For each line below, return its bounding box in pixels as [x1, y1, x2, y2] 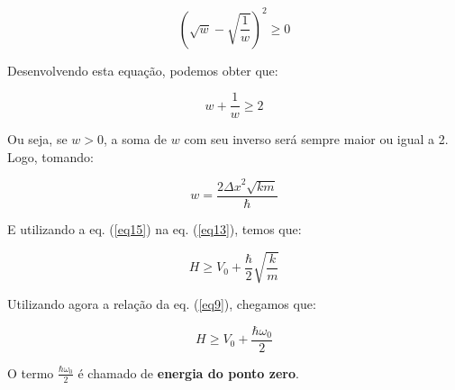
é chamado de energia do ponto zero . [77, 363, 299, 382]
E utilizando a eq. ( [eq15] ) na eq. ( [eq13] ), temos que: [7, 219, 302, 238]
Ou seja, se [7, 130, 68, 149]
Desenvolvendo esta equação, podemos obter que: [7, 60, 278, 79]
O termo [7, 363, 54, 382]
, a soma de [104, 130, 168, 149]
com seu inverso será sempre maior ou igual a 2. [184, 130, 449, 149]
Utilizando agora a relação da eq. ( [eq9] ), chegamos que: [7, 295, 316, 313]
